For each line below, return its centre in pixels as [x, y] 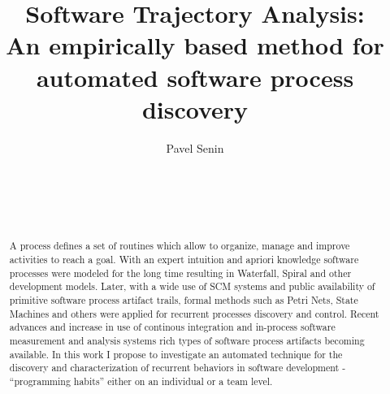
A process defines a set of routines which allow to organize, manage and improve [180, 246]
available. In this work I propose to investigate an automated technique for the [176, 354]
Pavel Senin [195, 147]
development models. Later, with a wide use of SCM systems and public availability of [192, 286]
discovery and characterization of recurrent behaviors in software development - [178, 368]
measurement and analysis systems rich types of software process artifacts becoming [187, 341]
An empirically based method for [195, 45]
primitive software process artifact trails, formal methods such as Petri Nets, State [184, 300]
